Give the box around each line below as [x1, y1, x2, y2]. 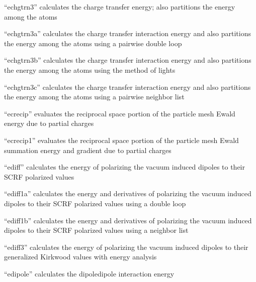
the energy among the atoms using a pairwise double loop [4, 38, 182, 48]
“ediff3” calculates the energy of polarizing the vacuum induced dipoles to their [4, 241, 248, 252]
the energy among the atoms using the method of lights [4, 64, 176, 75]
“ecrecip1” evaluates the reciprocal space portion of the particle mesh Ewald [4, 134, 239, 145]
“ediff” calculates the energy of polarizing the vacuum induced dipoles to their [4, 162, 245, 172]
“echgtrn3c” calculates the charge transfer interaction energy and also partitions [4, 81, 251, 92]
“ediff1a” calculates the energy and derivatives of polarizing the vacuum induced [4, 188, 251, 199]
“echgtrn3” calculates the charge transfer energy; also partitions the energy [4, 2, 235, 12]
